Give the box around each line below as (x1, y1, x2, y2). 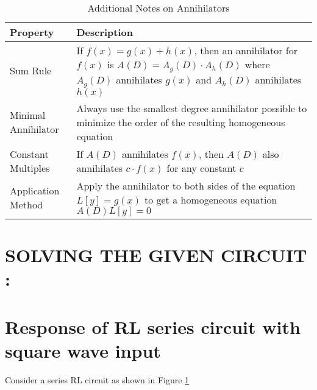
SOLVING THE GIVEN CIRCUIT (5, 243, 307, 268)
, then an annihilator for (194, 43, 297, 57)
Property (10, 25, 54, 39)
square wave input (5, 338, 161, 363)
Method (10, 197, 43, 211)
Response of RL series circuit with (5, 314, 301, 339)
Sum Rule (10, 63, 52, 77)
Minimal (10, 108, 46, 122)
